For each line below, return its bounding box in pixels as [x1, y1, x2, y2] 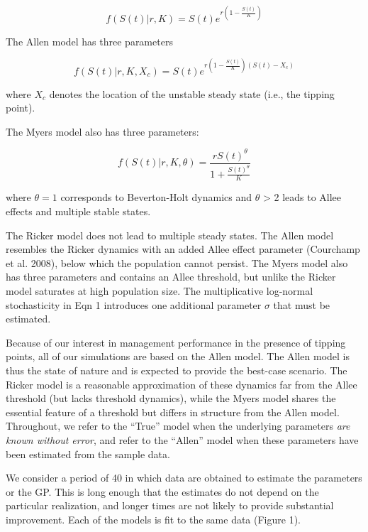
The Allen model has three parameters [6, 33, 173, 48]
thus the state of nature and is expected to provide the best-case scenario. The [6, 363, 347, 378]
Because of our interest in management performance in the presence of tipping [6, 335, 346, 349]
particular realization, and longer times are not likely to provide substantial [6, 498, 334, 513]
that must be [273, 297, 330, 312]
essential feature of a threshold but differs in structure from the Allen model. [6, 404, 340, 419]
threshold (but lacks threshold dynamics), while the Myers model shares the [6, 391, 336, 406]
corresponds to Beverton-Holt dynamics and [60, 190, 252, 205]
